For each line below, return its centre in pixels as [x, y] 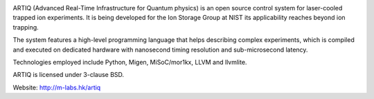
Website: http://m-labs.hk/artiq [57, 87]
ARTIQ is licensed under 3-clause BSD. [69, 75]
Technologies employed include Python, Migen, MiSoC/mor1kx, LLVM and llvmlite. [130, 62]
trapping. [26, 27]
